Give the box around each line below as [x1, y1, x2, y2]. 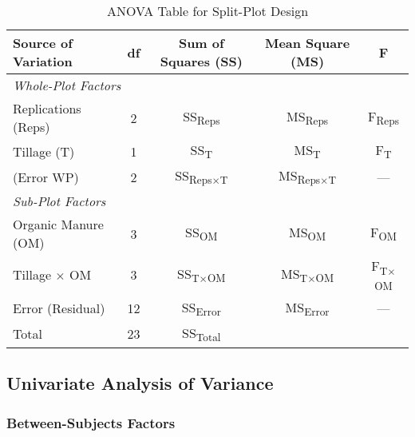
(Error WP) [13, 167, 79, 186]
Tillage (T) [13, 141, 75, 161]
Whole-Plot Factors [13, 76, 121, 94]
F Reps [368, 106, 399, 129]
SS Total [182, 323, 221, 344]
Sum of [178, 34, 224, 52]
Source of [13, 34, 73, 52]
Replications [13, 99, 81, 117]
